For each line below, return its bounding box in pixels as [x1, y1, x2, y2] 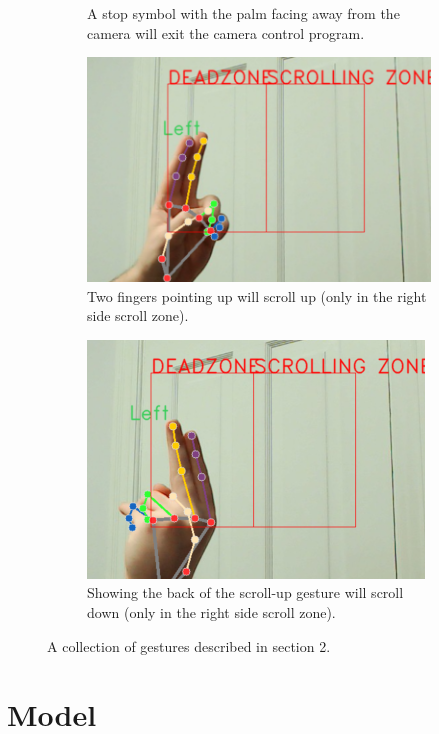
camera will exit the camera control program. [87, 22, 365, 43]
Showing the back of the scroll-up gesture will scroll [87, 582, 404, 603]
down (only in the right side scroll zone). [87, 602, 336, 622]
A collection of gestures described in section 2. [47, 635, 331, 656]
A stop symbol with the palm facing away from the [87, 3, 400, 23]
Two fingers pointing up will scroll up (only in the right [87, 285, 427, 306]
